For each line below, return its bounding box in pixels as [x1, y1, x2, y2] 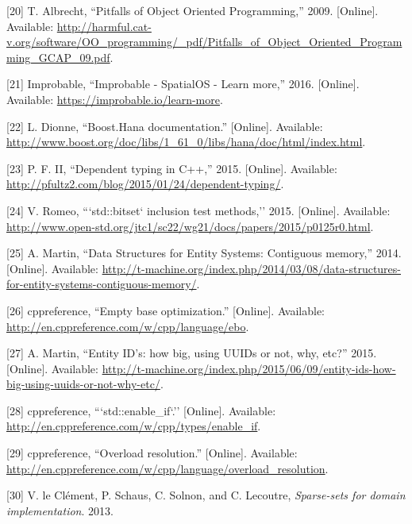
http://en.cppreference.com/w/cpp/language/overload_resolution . [6, 460, 329, 476]
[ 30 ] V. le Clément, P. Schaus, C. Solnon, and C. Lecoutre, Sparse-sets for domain [6, 487, 406, 503]
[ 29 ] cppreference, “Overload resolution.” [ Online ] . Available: [6, 445, 298, 461]
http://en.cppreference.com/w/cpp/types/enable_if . [6, 418, 261, 434]
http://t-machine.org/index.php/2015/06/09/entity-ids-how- [102, 360, 396, 376]
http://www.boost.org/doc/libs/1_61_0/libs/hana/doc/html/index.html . [6, 133, 366, 150]
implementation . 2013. [6, 502, 114, 518]
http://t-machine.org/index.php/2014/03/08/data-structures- [102, 260, 401, 276]
